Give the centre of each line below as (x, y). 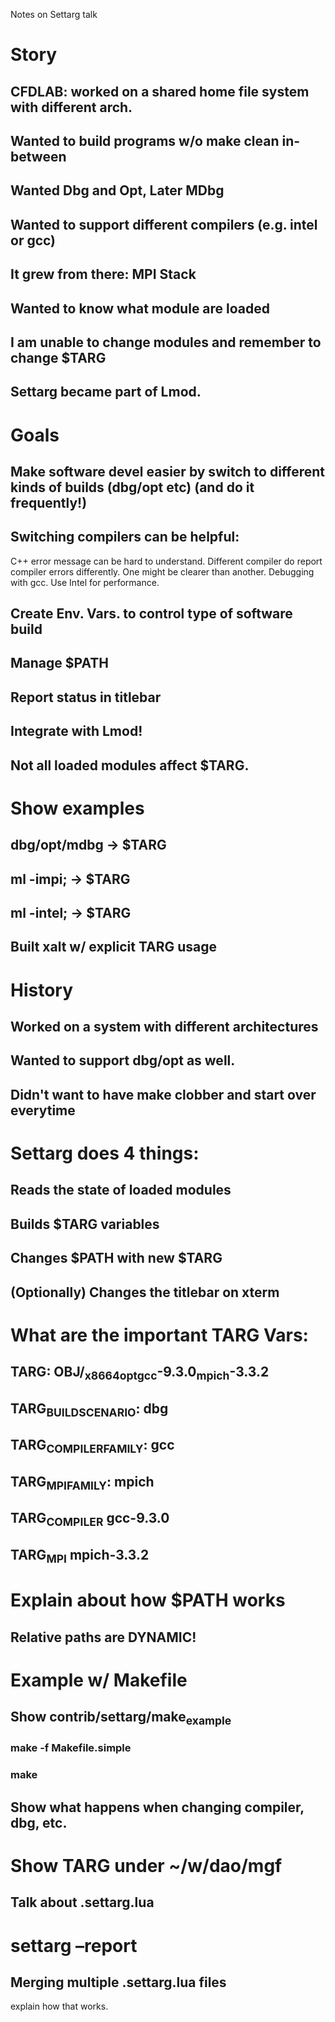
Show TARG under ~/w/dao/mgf (146, 1865)
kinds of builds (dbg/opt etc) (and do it (132, 487)
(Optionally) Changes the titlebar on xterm (145, 1292)
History (42, 990)
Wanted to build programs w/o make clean (145, 140)
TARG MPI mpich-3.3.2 (80, 1556)
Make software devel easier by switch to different (168, 471)
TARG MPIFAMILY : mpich (82, 1483)
